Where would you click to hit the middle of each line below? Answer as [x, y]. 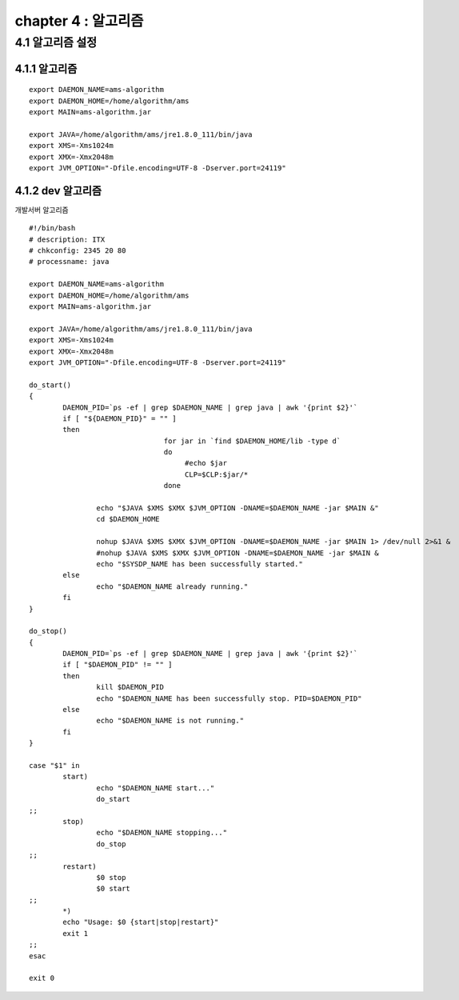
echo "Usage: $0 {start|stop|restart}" [141, 922]
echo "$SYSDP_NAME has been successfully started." [200, 564]
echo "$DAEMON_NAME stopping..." [162, 833]
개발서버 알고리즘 [42, 210]
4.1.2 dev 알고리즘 [58, 191]
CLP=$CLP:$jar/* [216, 474]
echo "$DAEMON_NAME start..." [156, 788]
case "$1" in [54, 765]
